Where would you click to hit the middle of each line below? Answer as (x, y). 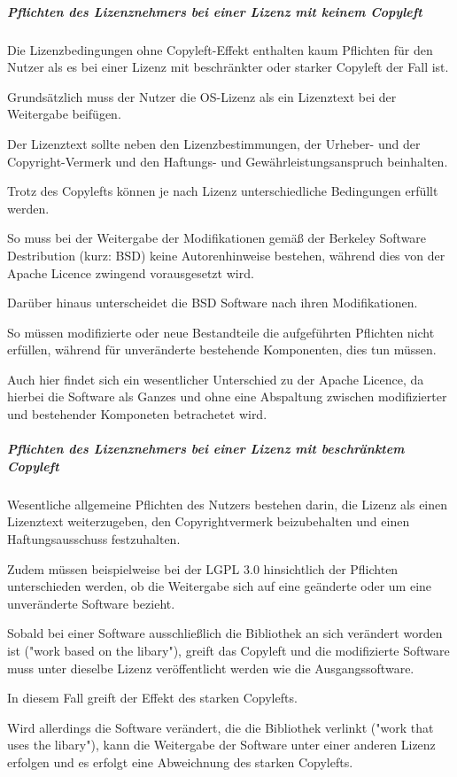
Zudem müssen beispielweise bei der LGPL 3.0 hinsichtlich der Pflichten (203, 568)
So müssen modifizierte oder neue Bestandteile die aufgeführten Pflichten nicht (221, 332)
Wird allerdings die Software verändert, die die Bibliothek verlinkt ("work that (221, 727)
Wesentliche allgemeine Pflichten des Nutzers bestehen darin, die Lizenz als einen (228, 504)
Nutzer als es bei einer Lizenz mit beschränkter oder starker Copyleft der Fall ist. (228, 67)
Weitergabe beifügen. (64, 114)
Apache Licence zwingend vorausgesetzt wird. (131, 272)
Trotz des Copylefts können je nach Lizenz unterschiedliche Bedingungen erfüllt (223, 191)
